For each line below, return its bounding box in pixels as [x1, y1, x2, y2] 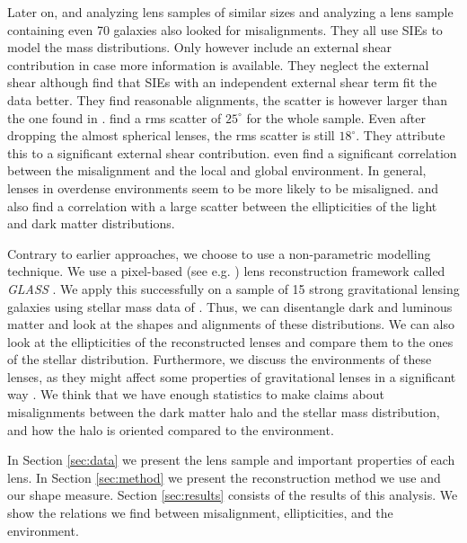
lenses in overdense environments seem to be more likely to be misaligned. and [7, 178, 439, 197]
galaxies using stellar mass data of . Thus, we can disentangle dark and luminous [7, 297, 453, 316]
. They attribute [356, 126, 445, 145]
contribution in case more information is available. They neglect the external [7, 55, 429, 74]
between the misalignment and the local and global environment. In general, [7, 161, 427, 180]
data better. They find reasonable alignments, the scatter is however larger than [7, 90, 448, 109]
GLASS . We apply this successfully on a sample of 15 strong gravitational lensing [7, 279, 460, 298]
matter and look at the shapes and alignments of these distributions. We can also [7, 315, 455, 334]
